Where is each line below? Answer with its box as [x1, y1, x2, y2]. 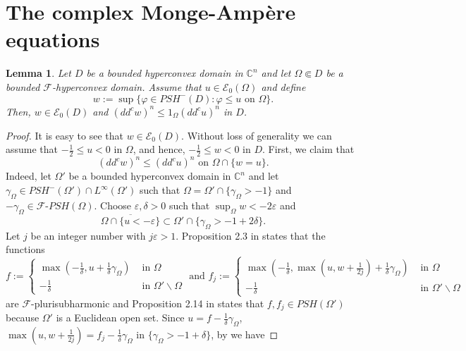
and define [261, 79, 306, 94]
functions [6, 242, 45, 257]
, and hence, [133, 142, 185, 156]
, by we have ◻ [211, 326, 278, 341]
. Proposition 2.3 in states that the [176, 228, 326, 242]
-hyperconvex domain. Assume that [51, 79, 202, 94]
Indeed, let [6, 168, 51, 183]
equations [6, 25, 100, 54]
